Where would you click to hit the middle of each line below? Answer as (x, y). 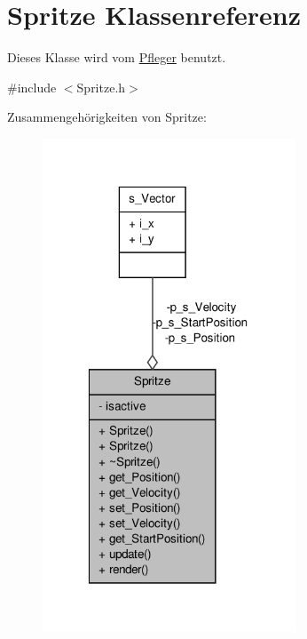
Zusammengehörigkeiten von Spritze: (107, 117)
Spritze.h (101, 87)
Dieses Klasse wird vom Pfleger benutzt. (117, 57)
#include (32, 87)
